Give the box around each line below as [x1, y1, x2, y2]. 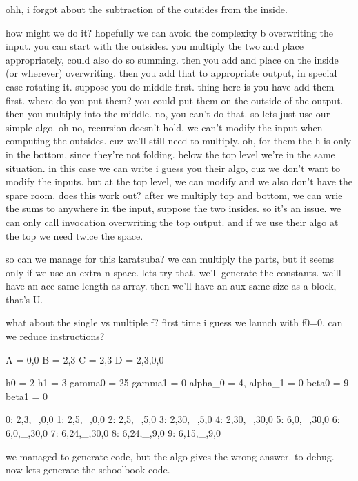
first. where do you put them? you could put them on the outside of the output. [6, 93, 344, 107]
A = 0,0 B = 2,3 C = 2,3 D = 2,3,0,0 [6, 352, 164, 366]
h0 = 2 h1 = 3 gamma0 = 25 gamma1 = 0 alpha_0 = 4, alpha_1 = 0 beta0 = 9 [6, 375, 349, 390]
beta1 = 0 [6, 388, 48, 403]
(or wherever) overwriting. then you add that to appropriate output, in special [6, 66, 337, 80]
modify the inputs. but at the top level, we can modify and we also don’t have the [6, 174, 352, 189]
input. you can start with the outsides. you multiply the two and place [6, 39, 304, 53]
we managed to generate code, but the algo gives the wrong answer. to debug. [6, 449, 335, 463]
